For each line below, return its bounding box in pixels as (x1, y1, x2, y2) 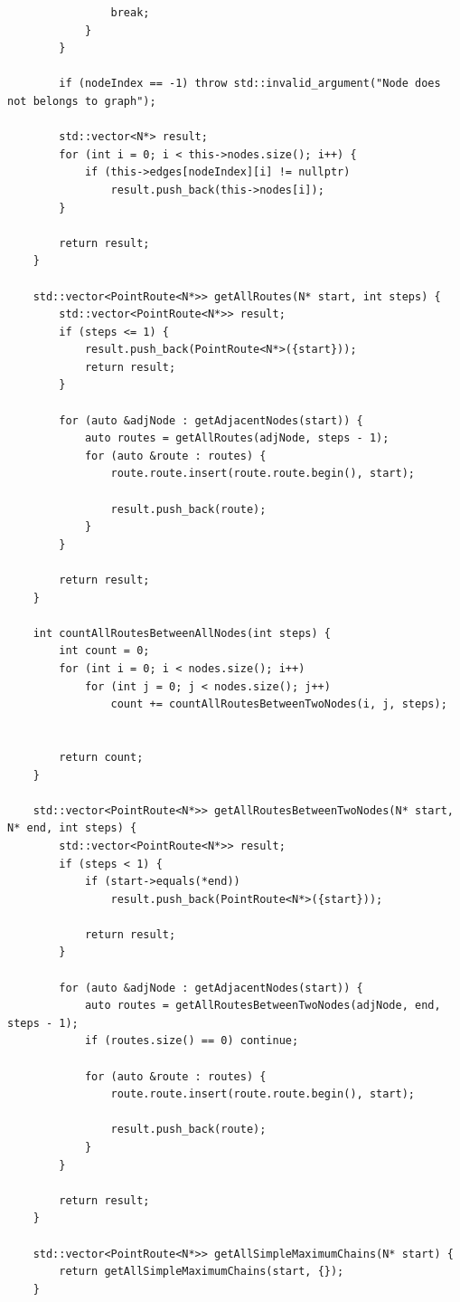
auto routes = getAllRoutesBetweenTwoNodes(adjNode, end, (84, 999, 441, 1012)
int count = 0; (59, 644, 150, 658)
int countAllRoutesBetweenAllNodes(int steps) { (33, 626, 331, 640)
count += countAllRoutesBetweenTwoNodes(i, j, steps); (110, 698, 447, 711)
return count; (59, 750, 144, 764)
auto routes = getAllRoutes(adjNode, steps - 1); (84, 432, 390, 445)
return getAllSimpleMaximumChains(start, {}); (59, 1265, 344, 1278)
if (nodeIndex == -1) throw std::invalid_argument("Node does (59, 77, 441, 90)
